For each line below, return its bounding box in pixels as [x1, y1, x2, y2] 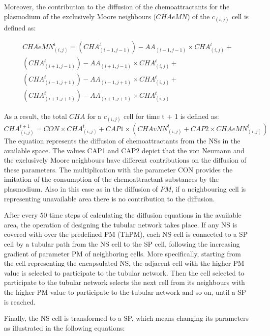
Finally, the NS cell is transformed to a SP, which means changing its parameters [4, 313, 249, 323]
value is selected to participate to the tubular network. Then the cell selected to [4, 267, 244, 278]
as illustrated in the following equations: [4, 322, 125, 333]
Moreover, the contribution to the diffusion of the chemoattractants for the [4, 1, 230, 11]
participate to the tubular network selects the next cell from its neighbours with [4, 277, 245, 287]
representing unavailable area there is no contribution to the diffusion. [4, 193, 215, 203]
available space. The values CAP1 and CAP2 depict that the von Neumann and [4, 145, 244, 155]
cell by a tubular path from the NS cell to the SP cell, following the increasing [4, 239, 240, 249]
